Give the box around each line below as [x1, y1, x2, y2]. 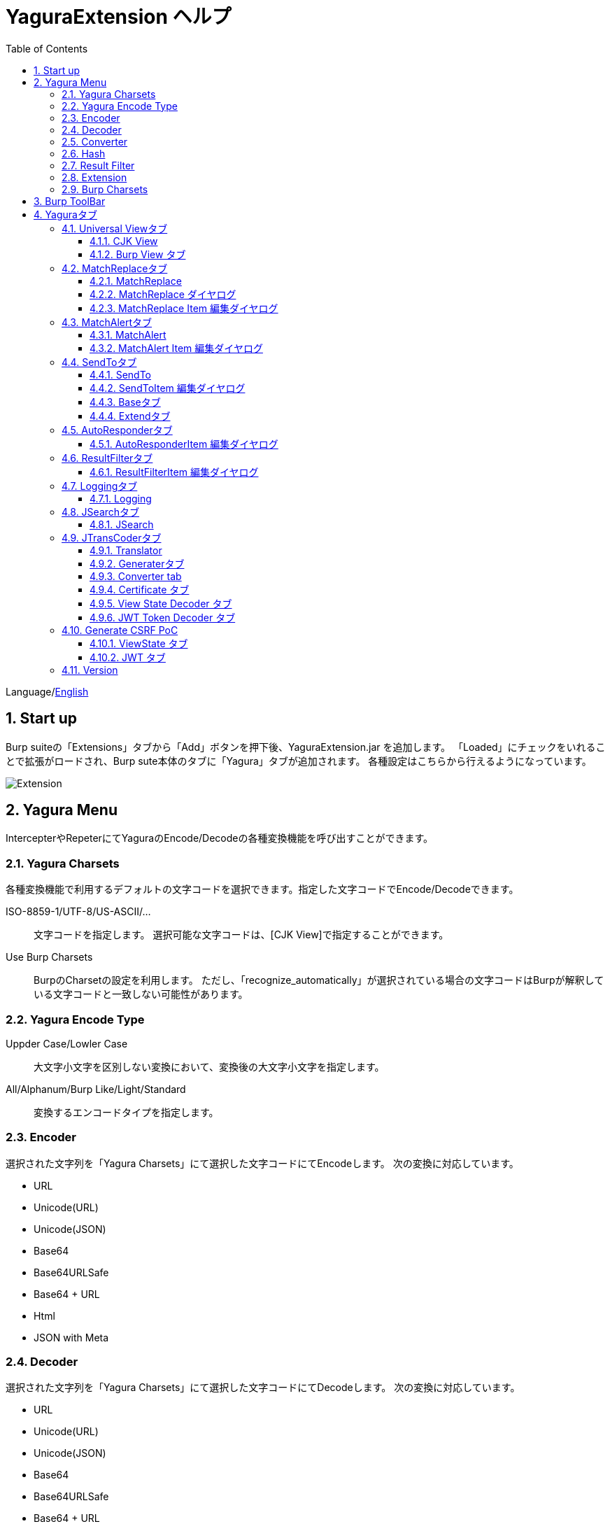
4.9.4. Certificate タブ [90, 583, 190, 595]
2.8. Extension [62, 171, 127, 183]
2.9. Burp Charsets [62, 183, 148, 195]
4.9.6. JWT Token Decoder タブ [90, 611, 236, 623]
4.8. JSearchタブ [62, 505, 140, 518]
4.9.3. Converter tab [90, 570, 182, 582]
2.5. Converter [62, 135, 128, 148]
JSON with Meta [34, 1331, 109, 1343]
